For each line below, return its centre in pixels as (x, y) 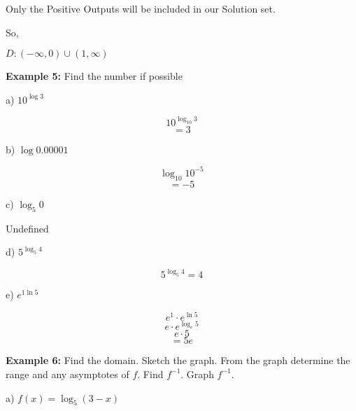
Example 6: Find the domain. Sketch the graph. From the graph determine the (178, 360)
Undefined (27, 228)
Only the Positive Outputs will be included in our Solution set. (141, 8)
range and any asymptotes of (67, 374)
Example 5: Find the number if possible (94, 76)
